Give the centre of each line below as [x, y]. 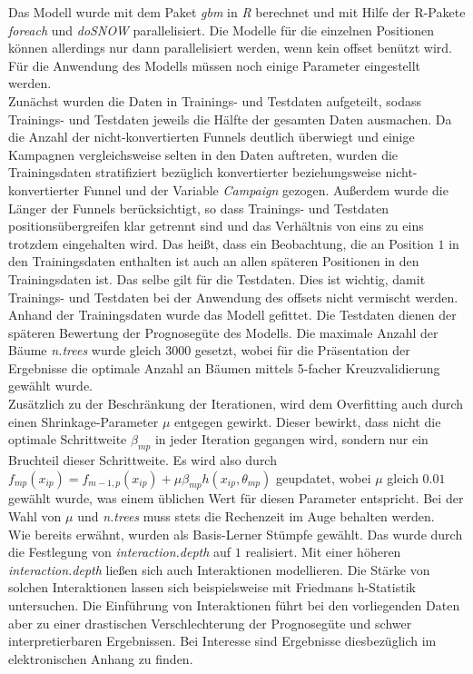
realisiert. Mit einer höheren [323, 552]
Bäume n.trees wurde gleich [85, 350]
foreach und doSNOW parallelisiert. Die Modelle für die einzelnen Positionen [222, 30]
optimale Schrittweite [68, 439]
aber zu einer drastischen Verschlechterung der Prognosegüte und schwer [210, 623]
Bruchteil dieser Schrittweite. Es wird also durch [143, 460]
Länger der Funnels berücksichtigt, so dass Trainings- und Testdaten [199, 208]
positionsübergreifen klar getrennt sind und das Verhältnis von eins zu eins [216, 226]
